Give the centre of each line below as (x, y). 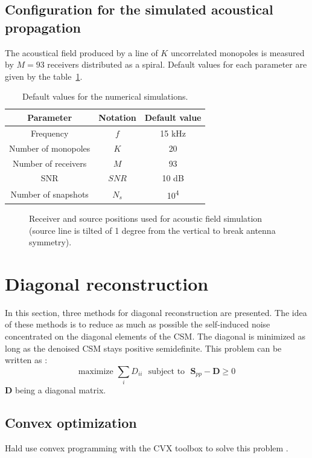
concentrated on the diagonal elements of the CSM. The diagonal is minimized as (155, 336)
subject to (167, 371)
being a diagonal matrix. (61, 390)
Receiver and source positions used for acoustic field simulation (146, 218)
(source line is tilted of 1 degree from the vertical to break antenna (152, 230)
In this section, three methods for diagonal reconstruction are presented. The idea (156, 312)
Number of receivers (50, 163)
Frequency (49, 133)
